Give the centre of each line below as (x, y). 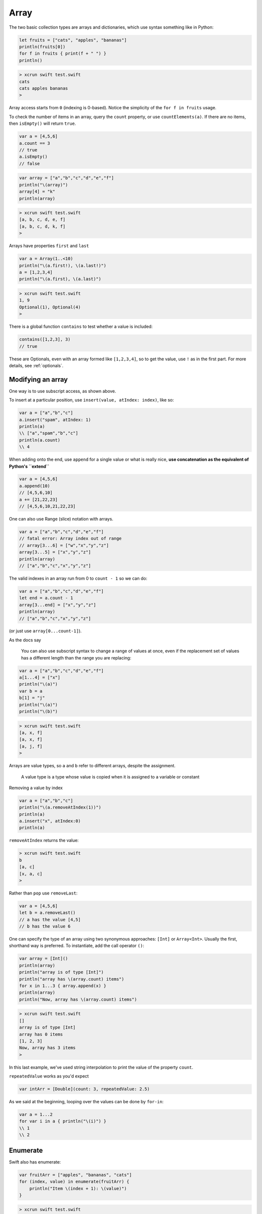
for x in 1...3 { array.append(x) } (63, 986)
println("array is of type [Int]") (61, 972)
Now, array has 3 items (48, 1048)
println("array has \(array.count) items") (72, 979)
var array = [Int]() (43, 959)
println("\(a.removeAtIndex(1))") (60, 808)
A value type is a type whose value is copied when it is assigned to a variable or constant (110, 776)
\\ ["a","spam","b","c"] (49, 433)
